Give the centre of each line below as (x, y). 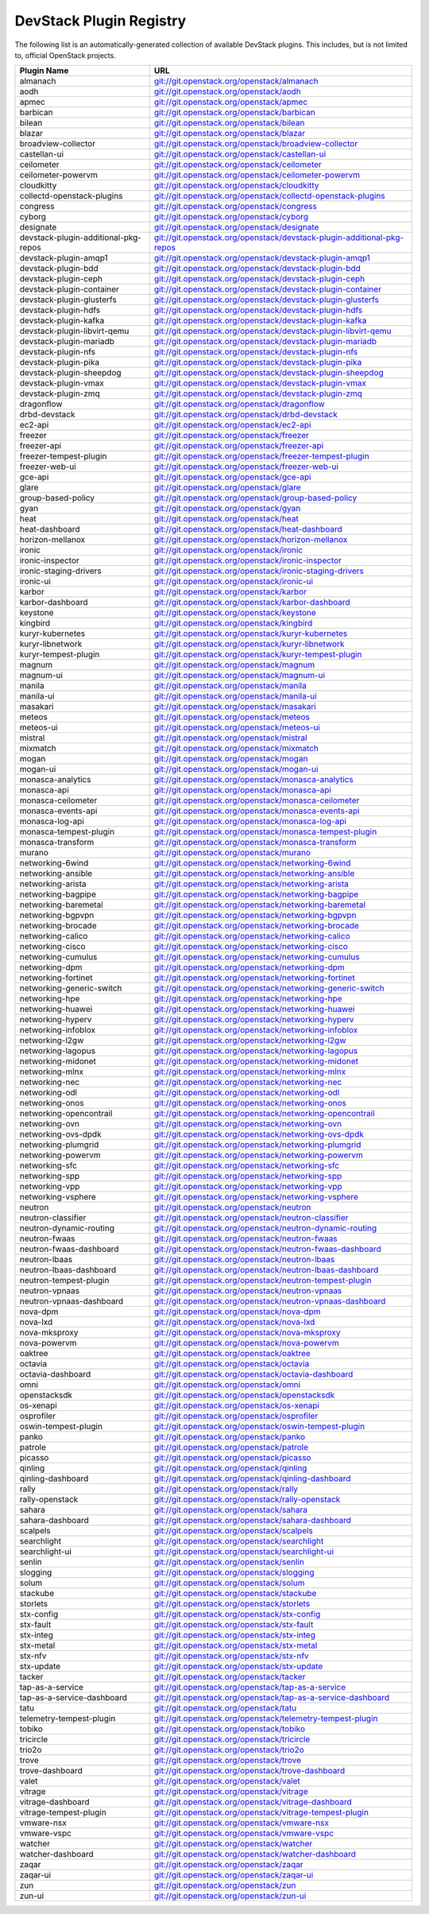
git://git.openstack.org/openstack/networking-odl (247, 1093)
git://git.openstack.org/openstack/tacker (230, 1677)
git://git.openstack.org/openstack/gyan (227, 509)
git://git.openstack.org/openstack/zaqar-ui (234, 1875)
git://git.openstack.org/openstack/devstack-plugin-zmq (258, 393)
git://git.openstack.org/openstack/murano (232, 853)
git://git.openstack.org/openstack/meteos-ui (237, 727)
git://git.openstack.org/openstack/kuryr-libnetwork (249, 644)
